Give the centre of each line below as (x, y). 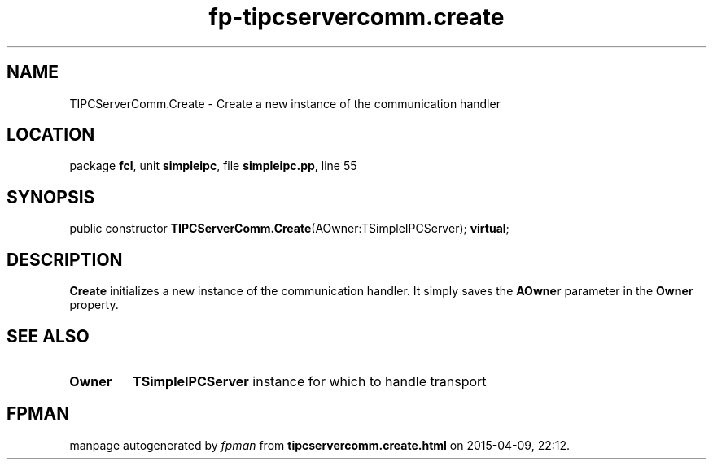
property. (94, 305)
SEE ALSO (48, 336)
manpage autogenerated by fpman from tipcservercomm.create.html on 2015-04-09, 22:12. (320, 445)
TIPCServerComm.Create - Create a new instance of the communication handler (285, 103)
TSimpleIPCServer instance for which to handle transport (310, 381)
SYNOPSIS (51, 197)
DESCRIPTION (65, 259)
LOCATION (51, 135)
